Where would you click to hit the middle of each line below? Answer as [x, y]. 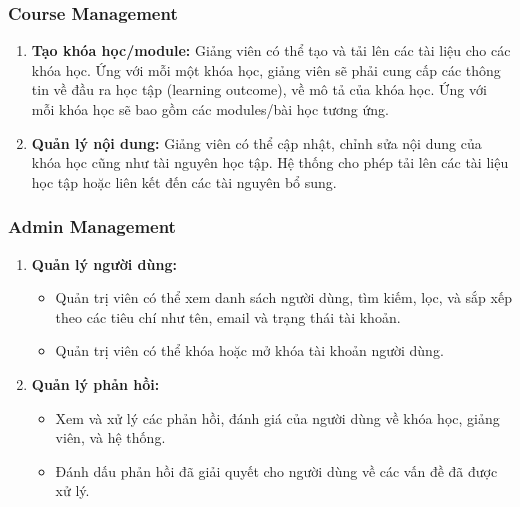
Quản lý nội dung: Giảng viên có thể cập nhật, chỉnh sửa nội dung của [256, 142]
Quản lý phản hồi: [95, 383]
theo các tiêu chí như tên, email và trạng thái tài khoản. [228, 316]
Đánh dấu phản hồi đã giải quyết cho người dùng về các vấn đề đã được [276, 470]
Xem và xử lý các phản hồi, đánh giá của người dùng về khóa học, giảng [277, 417]
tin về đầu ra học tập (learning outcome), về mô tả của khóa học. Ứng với [259, 89]
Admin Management [92, 226]
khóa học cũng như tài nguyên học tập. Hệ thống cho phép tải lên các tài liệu [270, 162]
